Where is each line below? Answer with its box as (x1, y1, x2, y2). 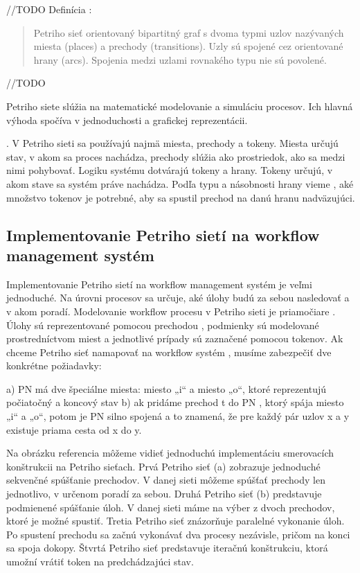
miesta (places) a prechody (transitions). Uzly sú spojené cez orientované (33, 39, 343, 53)
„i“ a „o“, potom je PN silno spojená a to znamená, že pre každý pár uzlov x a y (6, 409, 350, 423)
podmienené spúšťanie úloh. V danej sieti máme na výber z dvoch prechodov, (6, 500, 335, 514)
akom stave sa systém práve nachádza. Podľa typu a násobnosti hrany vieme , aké (6, 176, 354, 191)
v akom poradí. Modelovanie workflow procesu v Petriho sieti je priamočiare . (6, 303, 336, 318)
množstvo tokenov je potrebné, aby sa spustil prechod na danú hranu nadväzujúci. (6, 190, 355, 204)
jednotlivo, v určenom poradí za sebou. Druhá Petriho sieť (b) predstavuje (6, 486, 322, 501)
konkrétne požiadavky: (6, 358, 102, 373)
